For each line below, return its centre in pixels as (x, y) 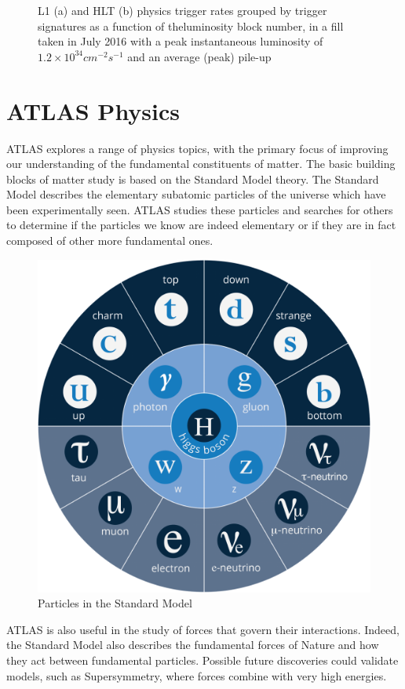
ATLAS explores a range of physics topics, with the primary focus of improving (197, 148)
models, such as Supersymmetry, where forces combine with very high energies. (197, 675)
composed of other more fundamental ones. (110, 241)
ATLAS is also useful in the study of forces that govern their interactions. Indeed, (203, 629)
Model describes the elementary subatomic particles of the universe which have (196, 194)
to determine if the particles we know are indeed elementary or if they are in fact (201, 225)
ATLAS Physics (93, 110)
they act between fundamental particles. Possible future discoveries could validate (202, 660)
